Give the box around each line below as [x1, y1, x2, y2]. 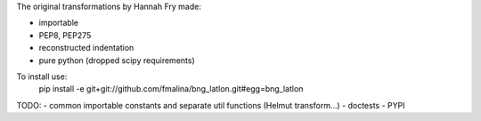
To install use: [16, 71, 68, 82]
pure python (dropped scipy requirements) [38, 54, 195, 66]
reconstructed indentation [38, 43, 135, 53]
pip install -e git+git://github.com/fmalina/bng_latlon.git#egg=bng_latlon [38, 84, 304, 94]
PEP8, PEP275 [38, 29, 92, 40]
